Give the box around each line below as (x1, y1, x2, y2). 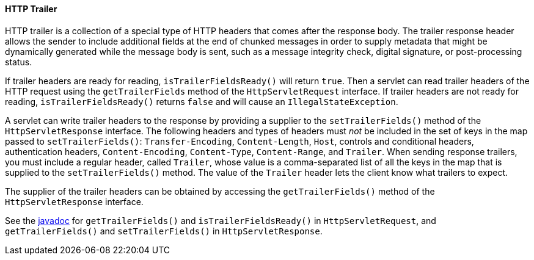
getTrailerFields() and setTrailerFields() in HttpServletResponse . (5, 225, 323, 236)
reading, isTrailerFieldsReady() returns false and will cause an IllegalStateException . (5, 96, 398, 107)
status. (5, 56, 32, 67)
